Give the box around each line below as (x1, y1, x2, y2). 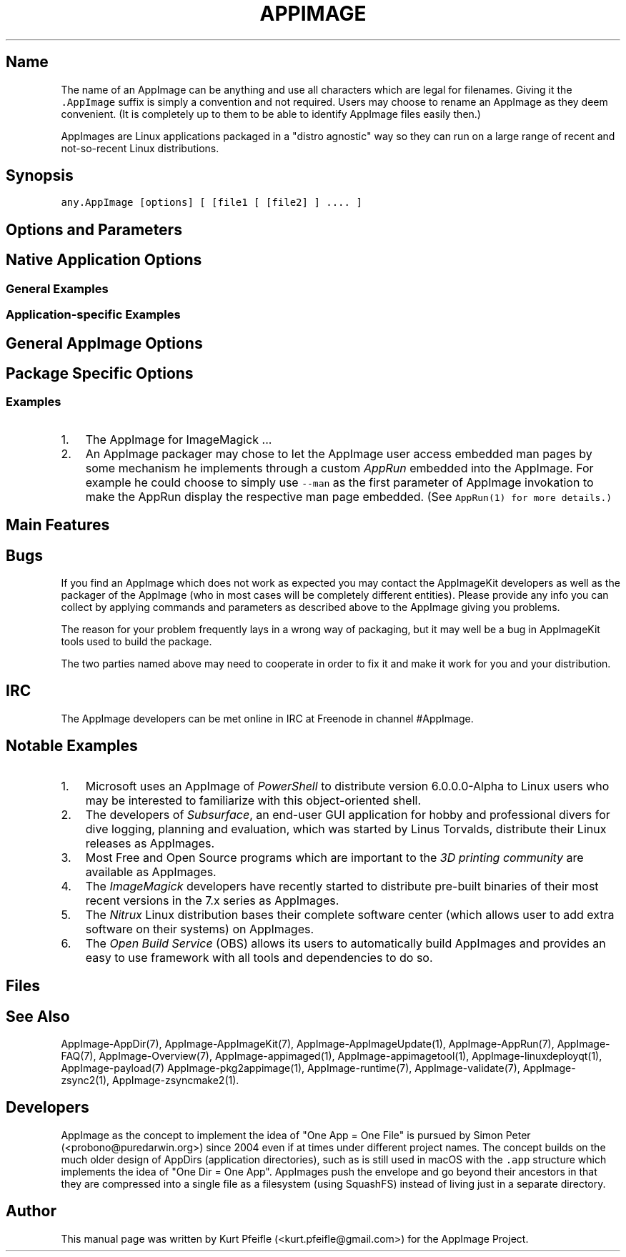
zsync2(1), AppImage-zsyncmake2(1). (61, 1073, 239, 1086)
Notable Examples (6, 737, 138, 755)
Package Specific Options (6, 364, 194, 382)
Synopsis (6, 167, 74, 185)
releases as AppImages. (85, 835, 214, 850)
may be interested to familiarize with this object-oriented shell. (85, 793, 421, 808)
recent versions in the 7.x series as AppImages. (85, 893, 339, 908)
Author (6, 1202, 56, 1221)
